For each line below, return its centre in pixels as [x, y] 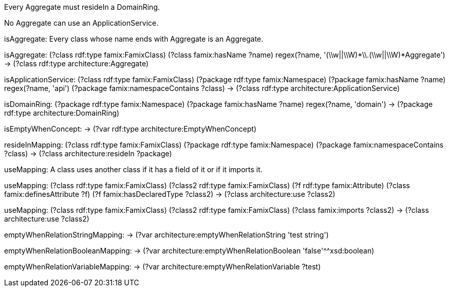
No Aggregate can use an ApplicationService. [81, 23]
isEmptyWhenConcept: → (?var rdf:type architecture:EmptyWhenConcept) [130, 129]
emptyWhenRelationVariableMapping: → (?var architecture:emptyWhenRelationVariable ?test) [163, 267]
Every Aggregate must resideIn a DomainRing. [82, 7]
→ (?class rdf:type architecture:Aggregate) [77, 63]
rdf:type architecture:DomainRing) [62, 113]
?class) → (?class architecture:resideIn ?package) [88, 153]
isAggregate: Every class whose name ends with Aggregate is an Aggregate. [134, 39]
